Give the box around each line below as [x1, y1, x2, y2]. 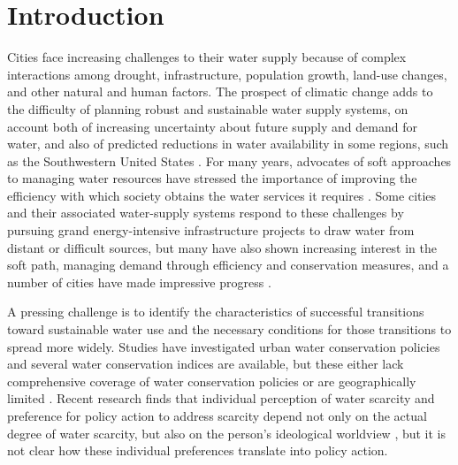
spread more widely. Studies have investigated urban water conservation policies [7, 337, 440, 355]
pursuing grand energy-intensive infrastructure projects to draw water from [7, 221, 415, 240]
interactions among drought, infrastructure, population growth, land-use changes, [7, 65, 447, 83]
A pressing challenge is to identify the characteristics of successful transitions [7, 302, 424, 321]
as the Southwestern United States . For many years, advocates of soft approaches [7, 151, 452, 170]
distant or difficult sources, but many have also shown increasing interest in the [7, 238, 438, 256]
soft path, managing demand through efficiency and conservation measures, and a [7, 255, 449, 274]
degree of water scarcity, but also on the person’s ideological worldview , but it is [7, 423, 447, 442]
